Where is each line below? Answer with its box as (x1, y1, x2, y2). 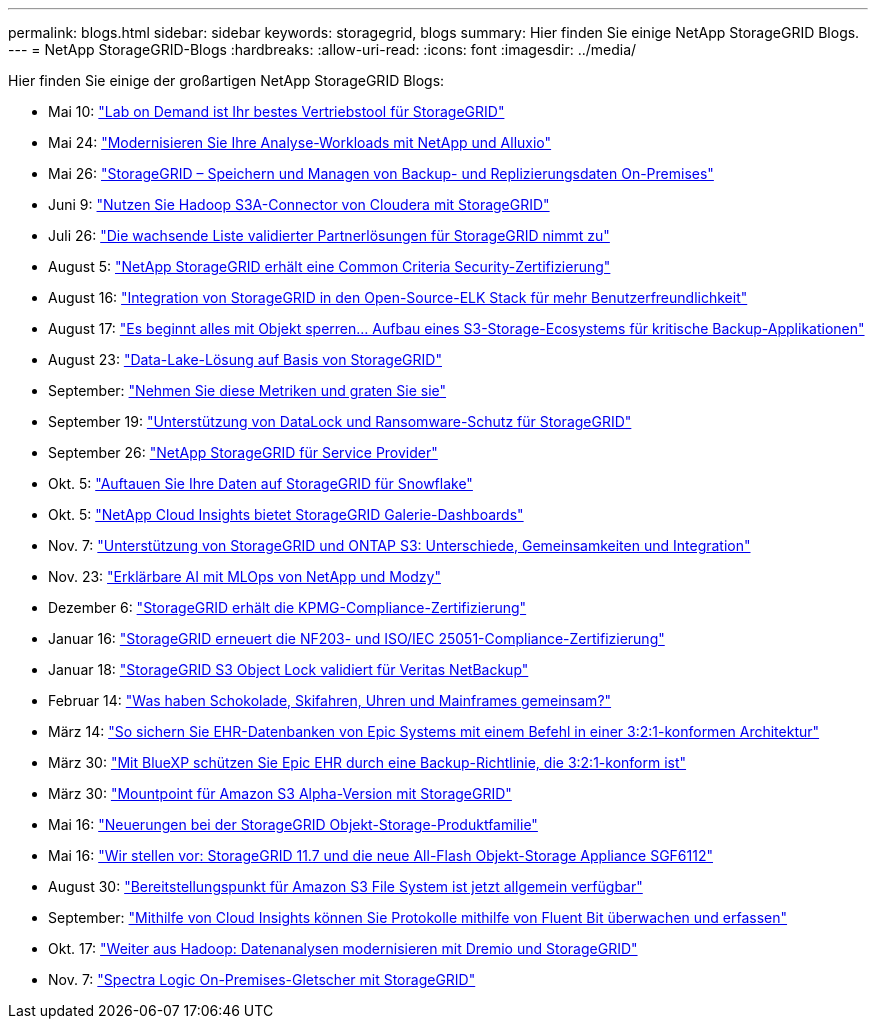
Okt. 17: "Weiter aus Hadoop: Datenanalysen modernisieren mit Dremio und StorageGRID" (48, 940, 638, 957)
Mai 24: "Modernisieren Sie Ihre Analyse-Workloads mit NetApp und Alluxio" (48, 134, 552, 151)
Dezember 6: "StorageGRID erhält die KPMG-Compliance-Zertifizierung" (48, 599, 527, 616)
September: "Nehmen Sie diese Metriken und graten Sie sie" (48, 382, 447, 399)
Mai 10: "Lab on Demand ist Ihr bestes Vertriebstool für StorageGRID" (48, 103, 505, 120)
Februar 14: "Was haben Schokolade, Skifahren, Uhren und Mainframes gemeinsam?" (48, 692, 612, 709)
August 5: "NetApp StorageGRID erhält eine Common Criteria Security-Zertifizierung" (48, 258, 611, 275)
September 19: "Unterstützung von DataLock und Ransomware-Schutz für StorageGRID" (48, 413, 632, 430)
